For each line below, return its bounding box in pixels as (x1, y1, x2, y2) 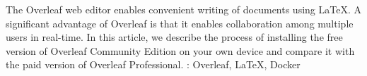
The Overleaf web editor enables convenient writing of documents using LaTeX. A (6, 2, 361, 16)
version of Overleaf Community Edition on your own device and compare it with (6, 43, 355, 58)
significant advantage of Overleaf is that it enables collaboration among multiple (6, 15, 354, 30)
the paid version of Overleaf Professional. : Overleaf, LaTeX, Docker (6, 57, 301, 72)
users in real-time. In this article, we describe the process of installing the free (6, 30, 343, 44)
